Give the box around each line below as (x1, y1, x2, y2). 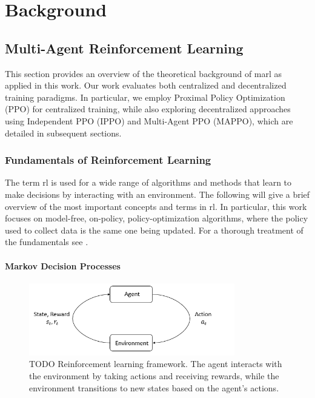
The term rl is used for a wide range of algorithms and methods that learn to (5, 176, 292, 189)
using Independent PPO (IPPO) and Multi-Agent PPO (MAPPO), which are (5, 114, 293, 127)
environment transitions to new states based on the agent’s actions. (29, 381, 279, 394)
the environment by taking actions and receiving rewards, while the (29, 369, 279, 382)
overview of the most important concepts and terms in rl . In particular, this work (5, 200, 307, 212)
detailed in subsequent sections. (5, 126, 122, 139)
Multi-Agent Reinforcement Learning (5, 38, 244, 57)
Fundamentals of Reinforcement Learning (5, 152, 211, 167)
